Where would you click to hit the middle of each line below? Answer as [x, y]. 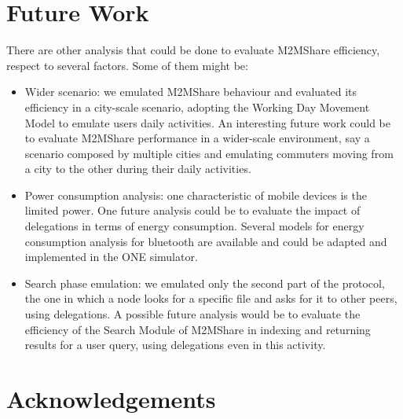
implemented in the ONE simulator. [111, 257]
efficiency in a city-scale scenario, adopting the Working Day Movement [197, 107]
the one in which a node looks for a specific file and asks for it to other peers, [211, 298]
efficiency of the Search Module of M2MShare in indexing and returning [198, 329]
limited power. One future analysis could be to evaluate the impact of [192, 210]
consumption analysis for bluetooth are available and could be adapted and [206, 241]
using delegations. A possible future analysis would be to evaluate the [192, 314]
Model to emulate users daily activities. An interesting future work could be [207, 122]
